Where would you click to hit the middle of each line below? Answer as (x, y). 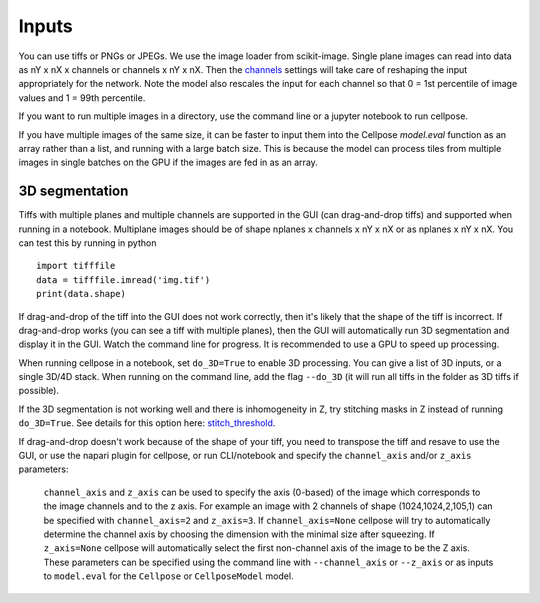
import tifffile (76, 266)
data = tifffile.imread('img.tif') (123, 279)
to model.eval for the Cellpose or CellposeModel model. (168, 576)
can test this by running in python (87, 242)
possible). (39, 391)
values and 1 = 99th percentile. (82, 97)
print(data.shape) (81, 294)
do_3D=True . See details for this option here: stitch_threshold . (147, 423)
